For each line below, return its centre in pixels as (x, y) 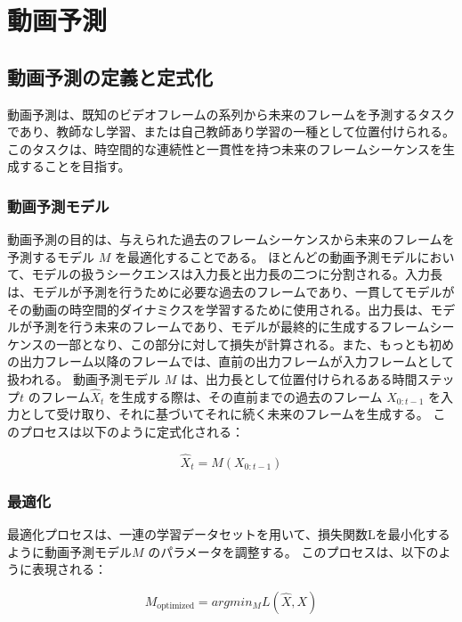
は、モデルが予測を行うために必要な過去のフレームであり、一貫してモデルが (231, 291)
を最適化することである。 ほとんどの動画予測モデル (266, 256)
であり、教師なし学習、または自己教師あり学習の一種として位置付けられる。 (231, 131)
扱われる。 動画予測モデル (84, 378)
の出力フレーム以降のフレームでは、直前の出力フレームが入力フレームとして (231, 361)
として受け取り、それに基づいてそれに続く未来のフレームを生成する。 (224, 414)
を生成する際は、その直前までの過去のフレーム (245, 396)
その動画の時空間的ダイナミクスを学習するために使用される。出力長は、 (219, 309)
